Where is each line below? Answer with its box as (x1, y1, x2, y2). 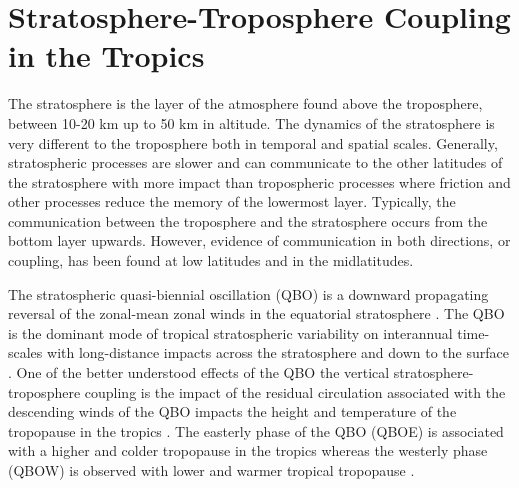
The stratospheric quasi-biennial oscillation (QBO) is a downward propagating (8, 283, 489, 304)
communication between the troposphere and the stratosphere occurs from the (8, 210, 488, 231)
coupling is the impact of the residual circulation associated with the (84, 381, 506, 402)
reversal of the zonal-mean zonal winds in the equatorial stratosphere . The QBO (8, 303, 505, 324)
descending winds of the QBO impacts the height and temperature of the (8, 401, 457, 422)
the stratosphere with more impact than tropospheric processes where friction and (8, 171, 511, 192)
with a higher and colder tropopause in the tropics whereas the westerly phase (8, 440, 488, 461)
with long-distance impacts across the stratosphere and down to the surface (47, 342, 509, 363)
